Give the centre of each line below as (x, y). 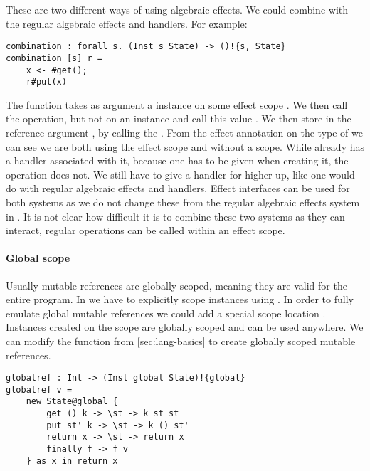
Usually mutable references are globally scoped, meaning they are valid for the (176, 285)
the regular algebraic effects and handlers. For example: (127, 23)
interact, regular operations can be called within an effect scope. (146, 230)
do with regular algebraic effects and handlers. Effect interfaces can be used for (178, 188)
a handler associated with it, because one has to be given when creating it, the (177, 160)
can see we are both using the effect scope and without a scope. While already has (185, 146)
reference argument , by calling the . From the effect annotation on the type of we (184, 132)
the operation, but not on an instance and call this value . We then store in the (179, 118)
